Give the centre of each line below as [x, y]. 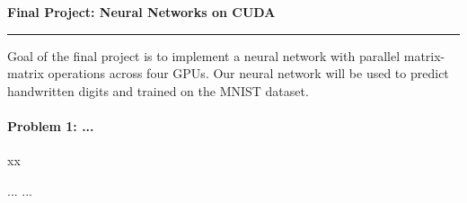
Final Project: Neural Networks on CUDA [141, 12]
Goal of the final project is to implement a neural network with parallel [204, 55]
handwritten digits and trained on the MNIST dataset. [158, 90]
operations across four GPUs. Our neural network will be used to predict [248, 73]
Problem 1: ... [51, 125]
